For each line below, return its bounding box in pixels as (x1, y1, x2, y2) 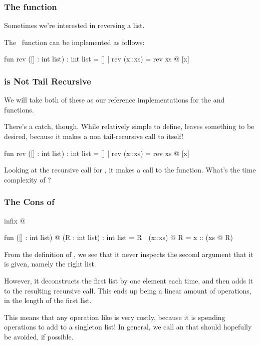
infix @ (4, 215, 26, 225)
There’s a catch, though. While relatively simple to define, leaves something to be (4, 121, 254, 131)
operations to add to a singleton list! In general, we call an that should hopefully (4, 321, 252, 332)
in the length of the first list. (4, 295, 92, 305)
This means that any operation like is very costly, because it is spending (4, 311, 225, 322)
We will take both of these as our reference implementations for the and (4, 94, 225, 105)
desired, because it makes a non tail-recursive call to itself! (4, 131, 183, 141)
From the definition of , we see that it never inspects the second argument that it (4, 248, 253, 259)
